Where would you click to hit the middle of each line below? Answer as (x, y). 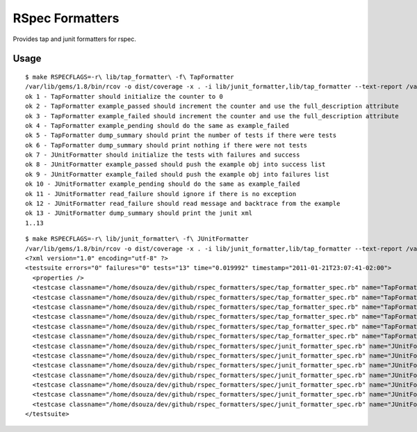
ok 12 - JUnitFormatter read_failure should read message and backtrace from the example (183, 204)
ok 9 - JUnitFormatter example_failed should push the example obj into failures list (177, 174)
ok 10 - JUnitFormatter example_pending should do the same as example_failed (163, 184)
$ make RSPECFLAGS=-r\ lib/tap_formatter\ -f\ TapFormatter (130, 77)
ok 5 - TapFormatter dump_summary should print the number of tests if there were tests (181, 135)
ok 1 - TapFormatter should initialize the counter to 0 (124, 96)
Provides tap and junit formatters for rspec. (75, 39)
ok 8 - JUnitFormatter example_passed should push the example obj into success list (175, 165)
